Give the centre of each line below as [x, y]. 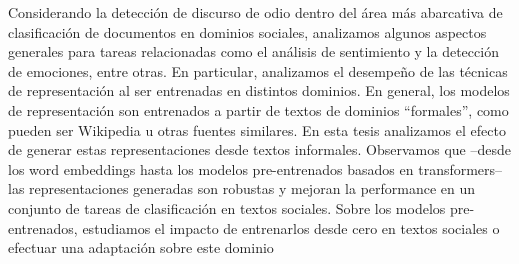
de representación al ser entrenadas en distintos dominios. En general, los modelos [259, 90]
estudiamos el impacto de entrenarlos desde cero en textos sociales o [291, 227]
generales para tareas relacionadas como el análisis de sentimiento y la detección [253, 51]
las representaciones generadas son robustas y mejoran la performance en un [242, 188]
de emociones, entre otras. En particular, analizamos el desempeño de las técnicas [258, 70]
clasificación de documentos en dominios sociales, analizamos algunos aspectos [247, 31]
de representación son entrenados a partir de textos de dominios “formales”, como [258, 109]
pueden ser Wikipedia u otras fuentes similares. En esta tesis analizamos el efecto [257, 129]
